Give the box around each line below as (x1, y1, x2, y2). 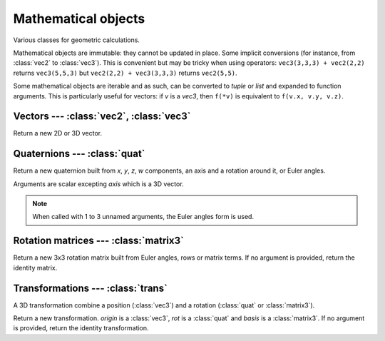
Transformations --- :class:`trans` (13, 282, 168, 294)
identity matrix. (13, 263, 58, 272)
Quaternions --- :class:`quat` (13, 148, 145, 160)
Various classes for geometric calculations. (13, 36, 140, 44)
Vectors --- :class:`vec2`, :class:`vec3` (13, 111, 191, 123)
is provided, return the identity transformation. (13, 324, 149, 332)
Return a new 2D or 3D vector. (13, 129, 103, 138)
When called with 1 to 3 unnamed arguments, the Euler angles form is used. (32, 213, 255, 221)
